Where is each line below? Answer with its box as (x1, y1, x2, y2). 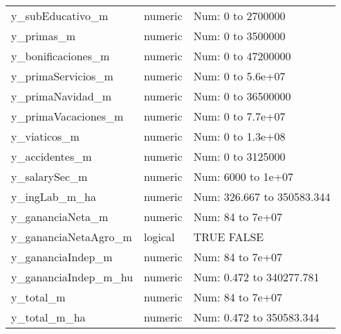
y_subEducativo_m (11, 8, 109, 24)
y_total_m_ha (11, 309, 86, 325)
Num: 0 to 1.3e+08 (193, 128, 286, 144)
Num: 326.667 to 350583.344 (193, 188, 331, 204)
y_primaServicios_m (11, 68, 113, 84)
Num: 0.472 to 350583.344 (193, 309, 320, 325)
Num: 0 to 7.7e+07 (193, 108, 286, 124)
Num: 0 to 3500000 (193, 28, 286, 44)
